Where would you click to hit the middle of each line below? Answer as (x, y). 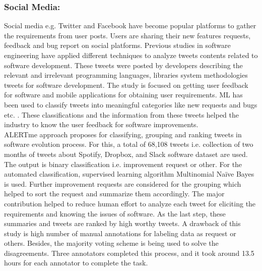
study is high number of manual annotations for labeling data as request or (120, 233)
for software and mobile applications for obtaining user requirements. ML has (123, 95)
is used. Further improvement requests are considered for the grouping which (123, 183)
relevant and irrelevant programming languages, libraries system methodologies (126, 75)
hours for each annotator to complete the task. (76, 263)
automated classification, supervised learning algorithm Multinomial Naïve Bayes (129, 174)
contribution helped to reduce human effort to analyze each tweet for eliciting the (130, 203)
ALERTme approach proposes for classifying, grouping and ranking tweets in (123, 134)
